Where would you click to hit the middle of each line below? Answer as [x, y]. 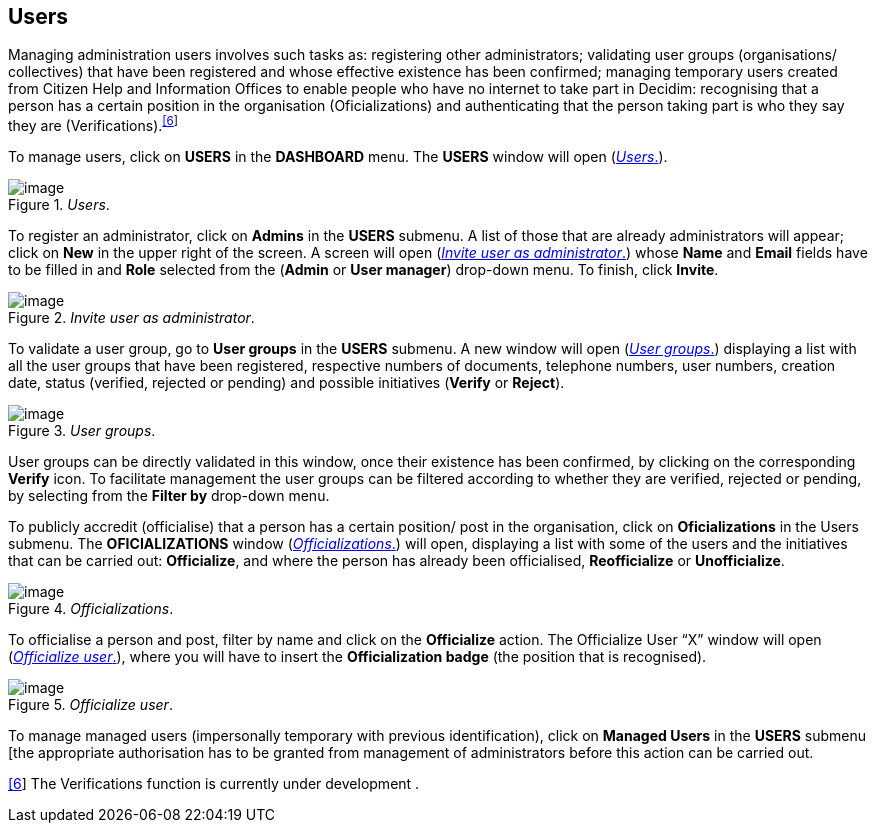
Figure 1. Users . [59, 205]
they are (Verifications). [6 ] [93, 124]
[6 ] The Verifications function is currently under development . [214, 784]
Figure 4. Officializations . [91, 609]
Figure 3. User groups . [82, 431]
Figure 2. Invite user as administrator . [131, 318]
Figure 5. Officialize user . [90, 705]
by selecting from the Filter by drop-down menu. [169, 496]
